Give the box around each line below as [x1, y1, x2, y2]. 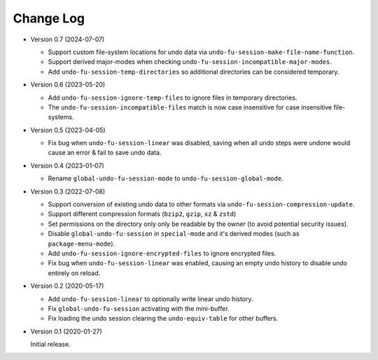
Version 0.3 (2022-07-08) [30, 187, 105, 196]
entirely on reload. [48, 269, 101, 277]
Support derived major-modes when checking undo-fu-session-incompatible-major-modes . [48, 58, 332, 66]
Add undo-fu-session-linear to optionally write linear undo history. [48, 295, 253, 303]
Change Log [13, 11, 85, 26]
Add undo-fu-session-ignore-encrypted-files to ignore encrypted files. [48, 249, 276, 258]
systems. [48, 113, 74, 121]
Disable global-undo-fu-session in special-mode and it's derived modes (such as [48, 229, 300, 238]
